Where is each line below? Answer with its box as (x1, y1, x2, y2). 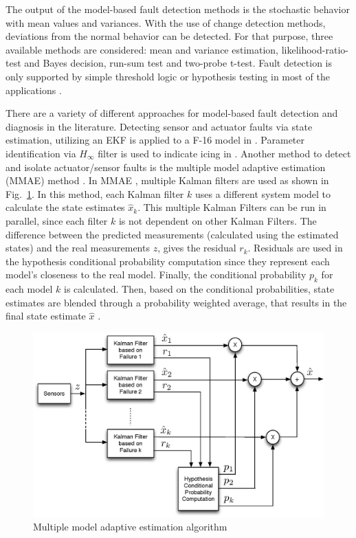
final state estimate (5, 309, 86, 323)
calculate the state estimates (5, 200, 125, 214)
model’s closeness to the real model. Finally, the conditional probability (5, 267, 307, 282)
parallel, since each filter (5, 213, 108, 227)
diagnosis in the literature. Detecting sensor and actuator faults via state (5, 119, 313, 133)
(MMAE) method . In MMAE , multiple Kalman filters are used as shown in (5, 173, 329, 188)
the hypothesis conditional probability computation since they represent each (5, 254, 330, 268)
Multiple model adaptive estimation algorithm (33, 519, 227, 534)
